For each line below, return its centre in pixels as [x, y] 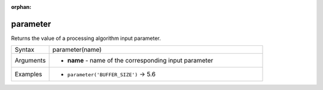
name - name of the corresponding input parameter [140, 61]
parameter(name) [77, 49]
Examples [28, 75]
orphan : [21, 7]
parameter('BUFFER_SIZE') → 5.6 [111, 75]
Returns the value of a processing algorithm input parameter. [86, 38]
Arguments [30, 61]
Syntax [25, 49]
